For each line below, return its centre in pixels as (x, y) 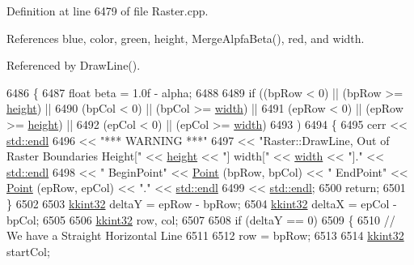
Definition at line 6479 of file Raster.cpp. (108, 11)
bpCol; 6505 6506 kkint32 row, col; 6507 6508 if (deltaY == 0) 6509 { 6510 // (201, 219)
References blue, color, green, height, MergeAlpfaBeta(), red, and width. (186, 38)
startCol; (28, 251)
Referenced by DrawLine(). (74, 65)
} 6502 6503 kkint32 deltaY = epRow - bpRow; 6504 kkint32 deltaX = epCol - (202, 203)
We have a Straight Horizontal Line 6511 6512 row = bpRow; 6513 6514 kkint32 (205, 235)
